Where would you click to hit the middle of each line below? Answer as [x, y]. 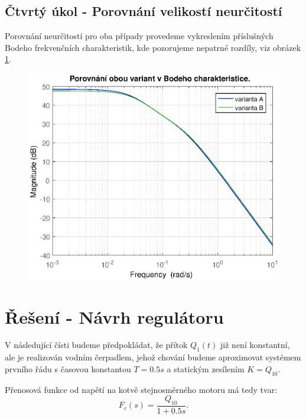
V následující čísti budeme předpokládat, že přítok [96, 345]
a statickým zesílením [206, 368]
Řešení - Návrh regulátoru [114, 316]
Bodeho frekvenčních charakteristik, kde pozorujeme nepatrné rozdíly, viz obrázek [153, 47]
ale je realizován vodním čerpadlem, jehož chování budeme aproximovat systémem [153, 357]
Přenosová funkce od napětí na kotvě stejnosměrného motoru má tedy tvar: [141, 389]
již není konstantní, [255, 345]
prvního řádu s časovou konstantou [68, 368]
